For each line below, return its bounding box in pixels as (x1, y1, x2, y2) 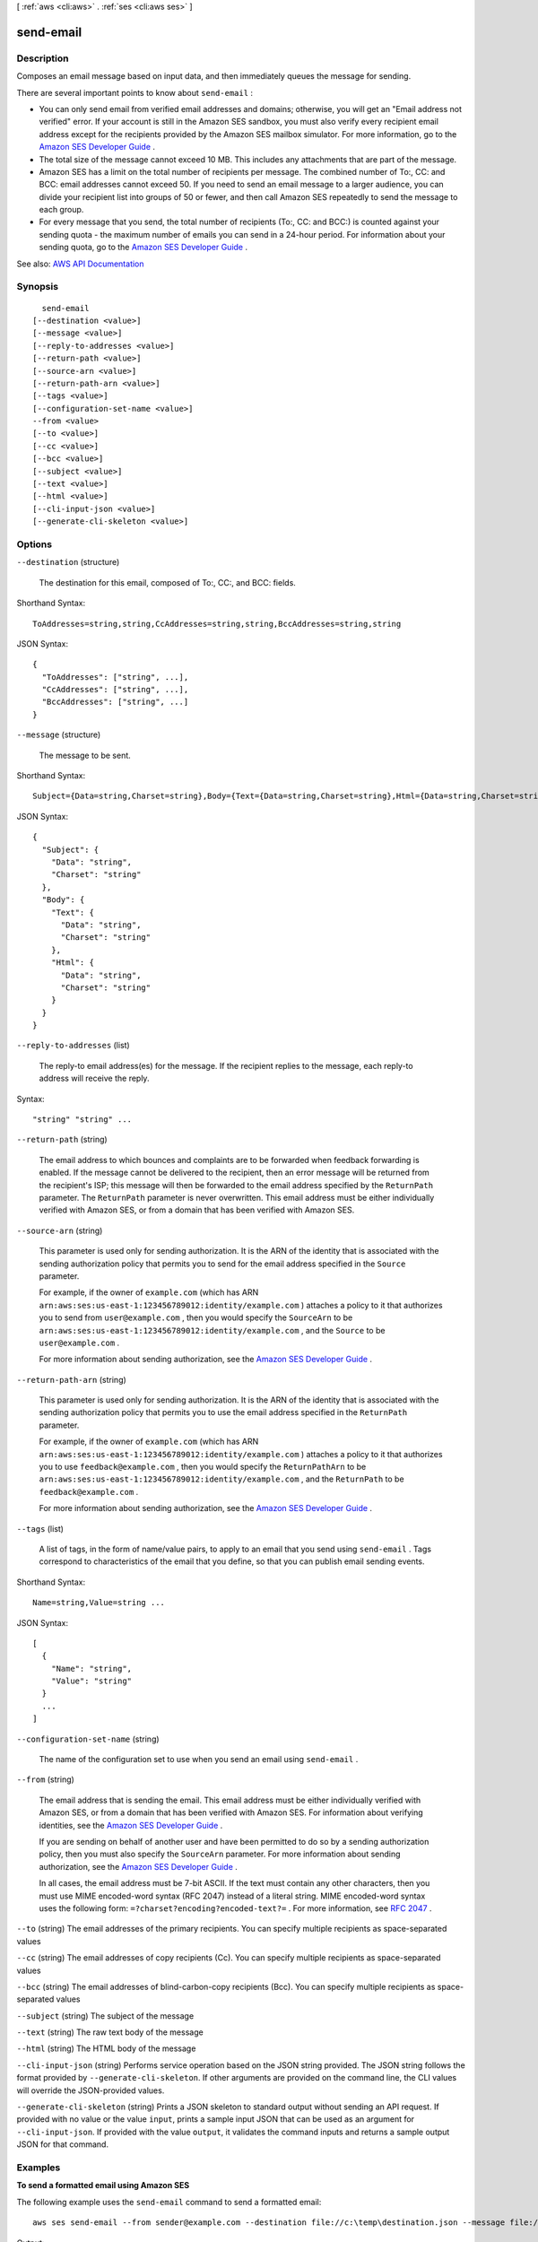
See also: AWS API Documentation (16, 258, 144, 269)
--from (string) (16, 1774, 75, 1785)
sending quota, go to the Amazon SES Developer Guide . (39, 242, 248, 253)
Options (16, 538, 53, 551)
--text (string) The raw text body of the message (16, 2027, 204, 2038)
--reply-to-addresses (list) (16, 1040, 130, 1051)
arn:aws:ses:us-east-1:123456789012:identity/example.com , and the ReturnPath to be (39, 1473, 404, 1484)
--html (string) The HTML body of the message (16, 2043, 196, 2054)
